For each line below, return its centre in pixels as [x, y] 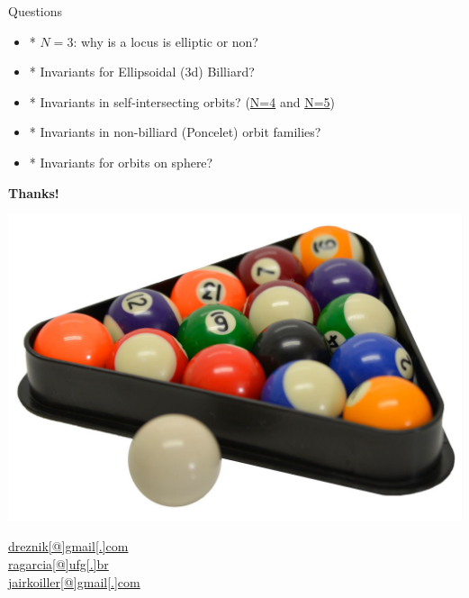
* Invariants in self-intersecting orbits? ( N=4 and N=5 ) [182, 101]
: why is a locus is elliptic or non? [166, 41]
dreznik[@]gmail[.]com [68, 546]
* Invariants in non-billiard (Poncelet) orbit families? [175, 132]
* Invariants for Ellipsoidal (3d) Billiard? [142, 72]
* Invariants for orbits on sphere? [121, 162]
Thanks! [34, 192]
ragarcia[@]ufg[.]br [59, 563]
